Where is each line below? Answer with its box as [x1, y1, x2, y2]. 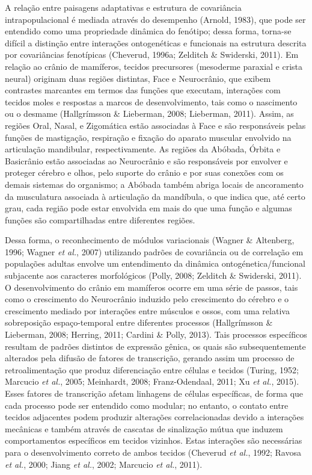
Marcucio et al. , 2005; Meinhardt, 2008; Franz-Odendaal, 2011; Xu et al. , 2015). [5, 375, 299, 388]
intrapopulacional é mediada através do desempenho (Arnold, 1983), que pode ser [5, 13, 306, 25]
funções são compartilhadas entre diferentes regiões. [5, 213, 195, 226]
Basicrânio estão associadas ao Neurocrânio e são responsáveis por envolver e [5, 154, 288, 167]
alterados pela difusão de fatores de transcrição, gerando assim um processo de [5, 352, 295, 364]
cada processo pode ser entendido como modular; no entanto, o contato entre [5, 399, 289, 411]
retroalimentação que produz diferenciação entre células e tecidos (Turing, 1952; [5, 363, 299, 376]
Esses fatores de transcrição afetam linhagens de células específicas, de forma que [5, 387, 304, 399]
